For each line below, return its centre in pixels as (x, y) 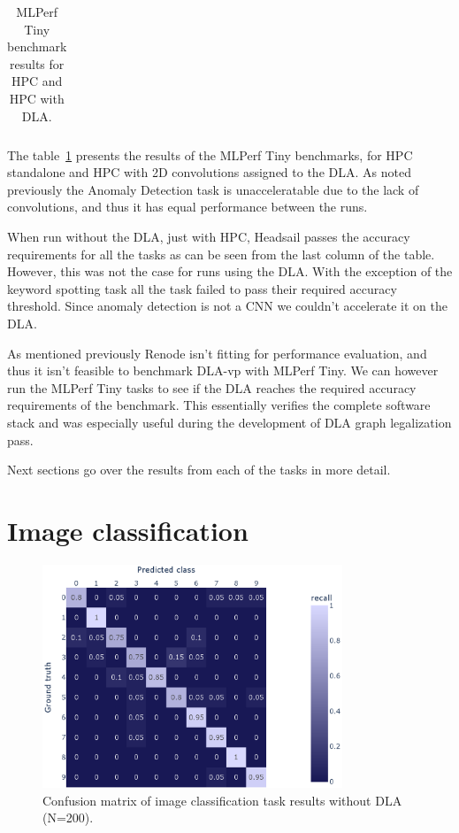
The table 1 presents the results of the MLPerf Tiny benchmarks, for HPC (210, 154)
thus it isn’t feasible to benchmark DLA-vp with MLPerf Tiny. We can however (223, 370)
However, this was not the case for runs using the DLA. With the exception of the (230, 271)
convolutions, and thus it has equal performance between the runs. (187, 207)
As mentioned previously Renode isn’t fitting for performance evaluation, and (217, 353)
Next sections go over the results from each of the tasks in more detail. (199, 470)
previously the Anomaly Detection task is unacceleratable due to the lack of (213, 189)
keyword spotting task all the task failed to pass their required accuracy (202, 288)
